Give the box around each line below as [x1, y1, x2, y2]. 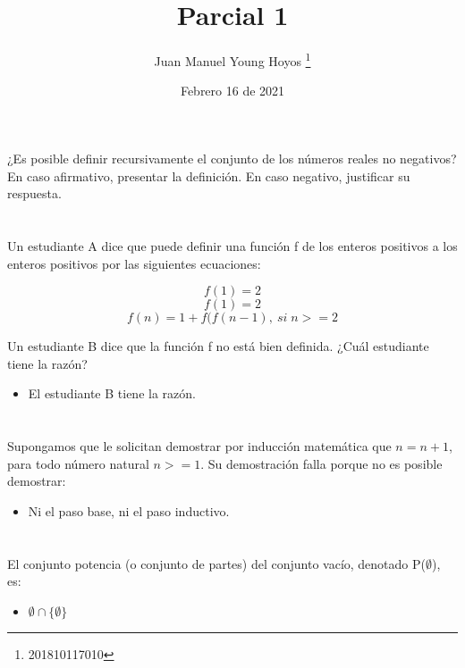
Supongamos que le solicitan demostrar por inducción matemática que [7, 437, 392, 455]
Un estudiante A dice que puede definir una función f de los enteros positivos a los [7, 236, 458, 255]
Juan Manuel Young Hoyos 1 [154, 49, 311, 70]
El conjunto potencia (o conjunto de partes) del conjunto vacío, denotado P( [7, 554, 426, 572]
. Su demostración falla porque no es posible [200, 454, 443, 472]
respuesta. [7, 184, 62, 203]
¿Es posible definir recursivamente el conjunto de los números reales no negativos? [7, 148, 457, 167]
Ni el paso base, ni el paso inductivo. [28, 501, 230, 520]
